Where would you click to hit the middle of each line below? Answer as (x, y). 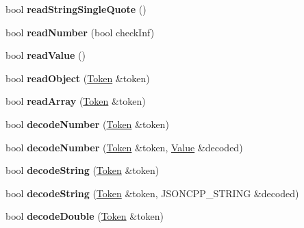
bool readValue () (46, 55)
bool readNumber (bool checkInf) (80, 32)
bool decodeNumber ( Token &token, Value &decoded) (124, 147)
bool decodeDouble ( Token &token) (85, 216)
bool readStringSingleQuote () (76, 9)
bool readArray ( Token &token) (76, 101)
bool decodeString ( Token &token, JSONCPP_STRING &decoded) (152, 193)
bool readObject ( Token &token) (78, 78)
